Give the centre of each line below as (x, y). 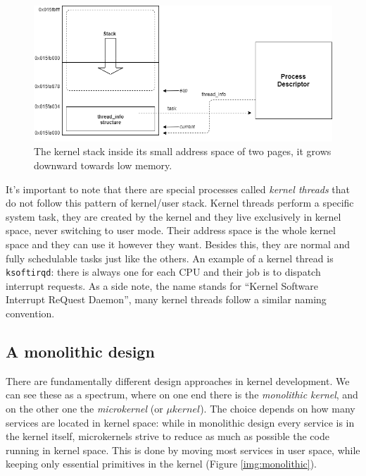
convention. (30, 313)
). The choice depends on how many (278, 408)
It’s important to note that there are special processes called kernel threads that (178, 189)
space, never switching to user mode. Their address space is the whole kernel (171, 230)
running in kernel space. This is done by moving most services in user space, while (183, 450)
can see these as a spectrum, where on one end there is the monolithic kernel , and (182, 395)
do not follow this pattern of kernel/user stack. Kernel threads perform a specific (180, 203)
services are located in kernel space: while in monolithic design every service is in (180, 422)
